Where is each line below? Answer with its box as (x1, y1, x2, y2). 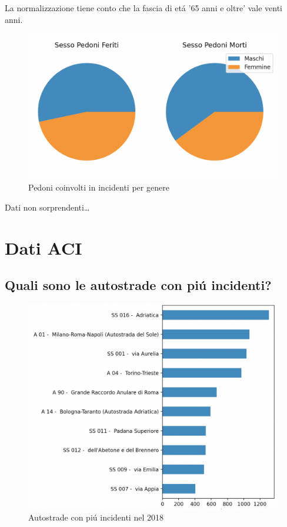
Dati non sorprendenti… (5, 201, 90, 213)
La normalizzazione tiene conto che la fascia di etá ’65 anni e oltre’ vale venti (5, 2, 283, 14)
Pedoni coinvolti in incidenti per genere (28, 181, 169, 194)
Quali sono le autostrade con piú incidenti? (5, 276, 272, 294)
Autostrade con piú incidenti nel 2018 (28, 511, 163, 523)
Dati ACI (5, 235, 82, 259)
